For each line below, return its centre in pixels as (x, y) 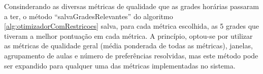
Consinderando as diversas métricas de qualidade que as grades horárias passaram (131, 6)
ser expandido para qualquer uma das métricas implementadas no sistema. (120, 65)
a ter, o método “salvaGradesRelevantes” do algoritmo (89, 16)
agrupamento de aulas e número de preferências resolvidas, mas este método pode (131, 55)
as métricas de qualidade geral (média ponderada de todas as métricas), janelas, (128, 46)
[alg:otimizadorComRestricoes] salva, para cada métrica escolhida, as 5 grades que (132, 26)
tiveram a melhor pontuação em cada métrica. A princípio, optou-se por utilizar (128, 35)
